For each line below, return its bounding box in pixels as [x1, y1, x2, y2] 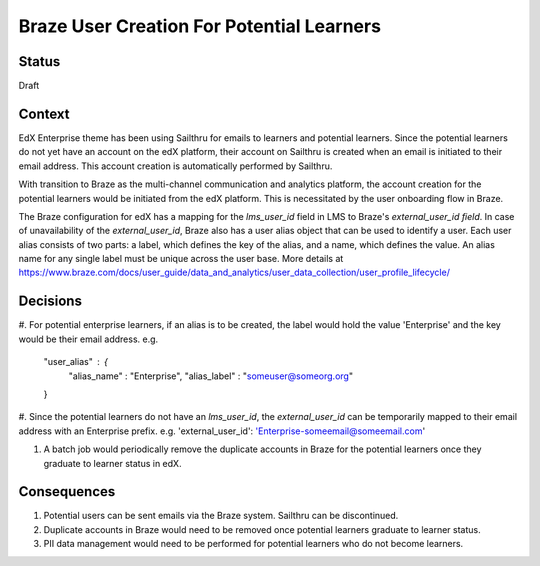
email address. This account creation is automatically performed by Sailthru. [18, 160, 333, 172]
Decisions [18, 293, 82, 310]
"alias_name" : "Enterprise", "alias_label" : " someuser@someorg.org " [68, 370, 354, 382]
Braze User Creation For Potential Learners [18, 15, 382, 37]
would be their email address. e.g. [18, 333, 159, 345]
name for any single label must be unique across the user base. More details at [18, 253, 344, 265]
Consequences [18, 483, 116, 500]
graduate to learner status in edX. [43, 457, 182, 469]
